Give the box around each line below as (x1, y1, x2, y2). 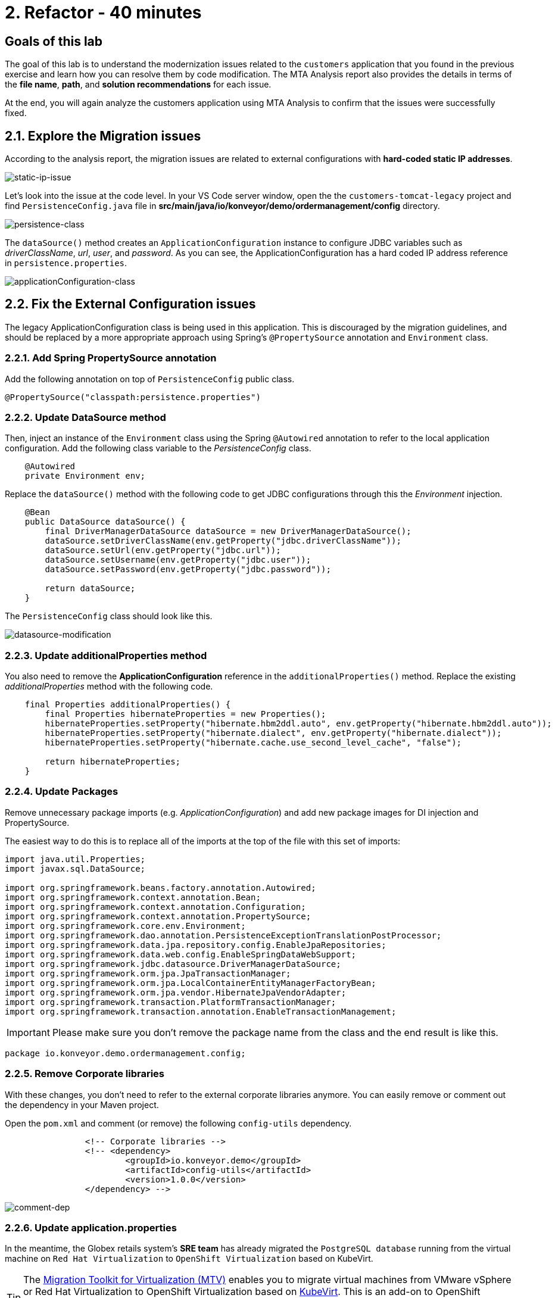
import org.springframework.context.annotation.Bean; (5, 892, 261, 902)
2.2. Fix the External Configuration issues (5, 297, 256, 312)
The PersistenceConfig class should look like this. (5, 611, 213, 622)
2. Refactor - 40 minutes (5, 2, 202, 23)
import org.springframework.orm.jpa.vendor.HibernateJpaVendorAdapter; (5, 987, 347, 997)
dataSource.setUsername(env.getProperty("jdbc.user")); (45, 555, 311, 565)
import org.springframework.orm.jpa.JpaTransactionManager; (5, 968, 291, 978)
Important (7, 1026, 50, 1038)
